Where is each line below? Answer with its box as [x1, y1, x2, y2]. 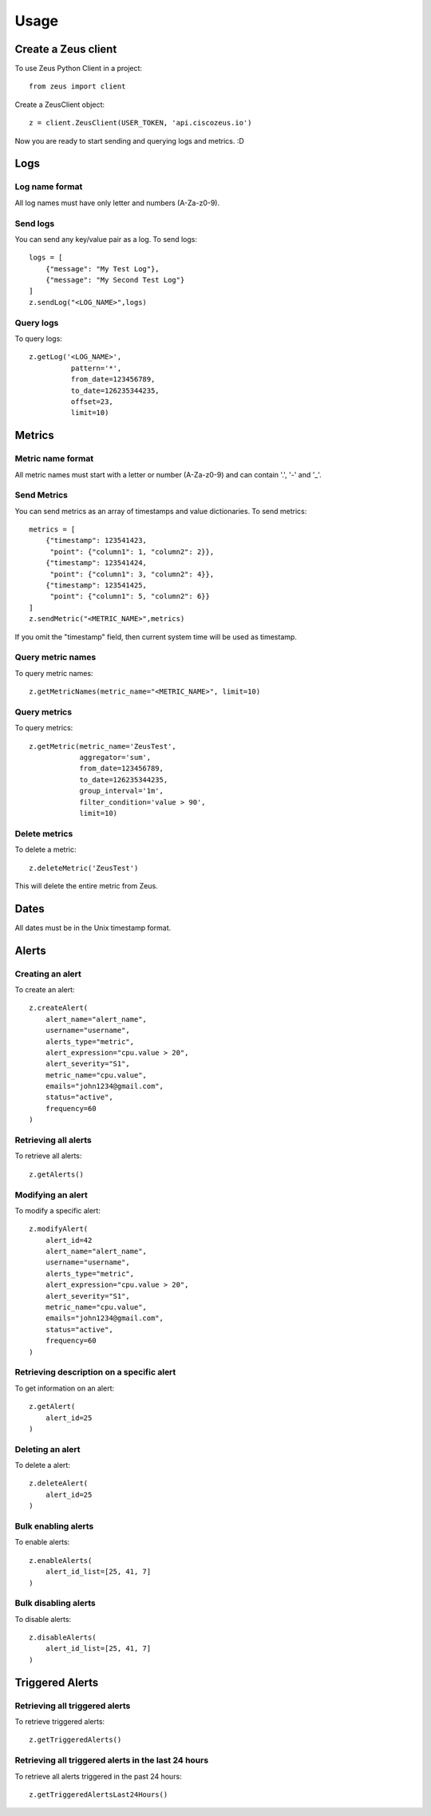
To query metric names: [14, 668, 93, 678]
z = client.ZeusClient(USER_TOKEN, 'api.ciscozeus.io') [29, 118, 252, 128]
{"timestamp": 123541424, [45, 559, 148, 568]
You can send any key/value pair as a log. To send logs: [14, 234, 198, 243]
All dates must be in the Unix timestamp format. [14, 923, 172, 932]
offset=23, [70, 397, 113, 406]
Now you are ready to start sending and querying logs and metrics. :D [14, 136, 245, 145]
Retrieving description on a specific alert [14, 1367, 176, 1378]
